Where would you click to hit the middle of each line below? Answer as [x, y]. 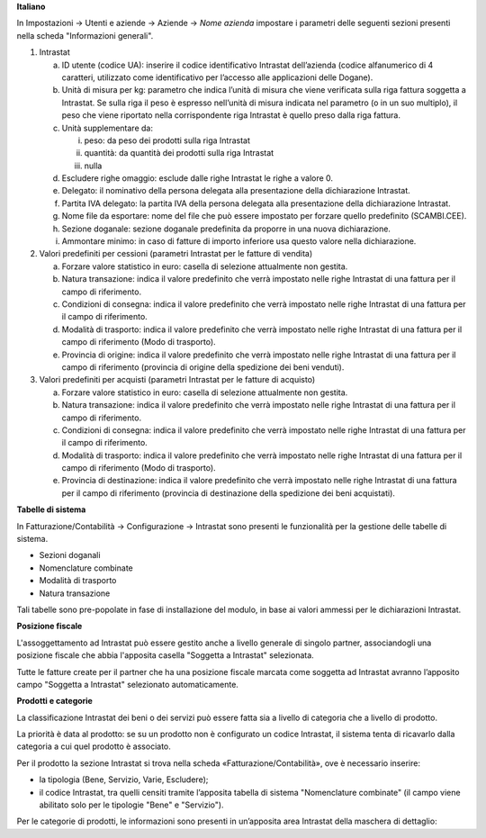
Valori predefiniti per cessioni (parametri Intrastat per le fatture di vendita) [176, 254]
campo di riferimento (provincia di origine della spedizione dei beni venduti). [203, 367]
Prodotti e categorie [55, 701]
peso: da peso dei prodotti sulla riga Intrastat [167, 140]
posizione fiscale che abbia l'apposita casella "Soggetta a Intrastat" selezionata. [165, 655]
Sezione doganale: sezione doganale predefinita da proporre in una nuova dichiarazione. [226, 229]
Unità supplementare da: [107, 128]
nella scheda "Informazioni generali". [85, 35]
